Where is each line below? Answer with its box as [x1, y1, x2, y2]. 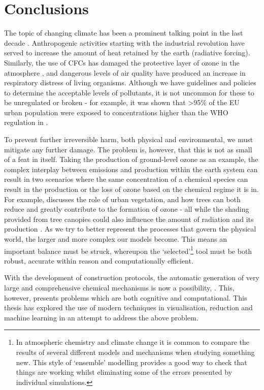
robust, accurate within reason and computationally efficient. [4, 255, 193, 266]
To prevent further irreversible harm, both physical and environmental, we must [4, 134, 253, 145]
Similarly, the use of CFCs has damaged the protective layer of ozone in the [4, 57, 240, 68]
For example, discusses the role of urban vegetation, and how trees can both [4, 193, 241, 204]
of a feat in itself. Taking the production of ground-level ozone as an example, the [4, 154, 258, 165]
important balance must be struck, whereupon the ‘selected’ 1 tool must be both [4, 244, 252, 256]
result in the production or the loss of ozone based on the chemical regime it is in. [4, 184, 259, 194]
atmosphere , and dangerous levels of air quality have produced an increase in [4, 67, 246, 78]
